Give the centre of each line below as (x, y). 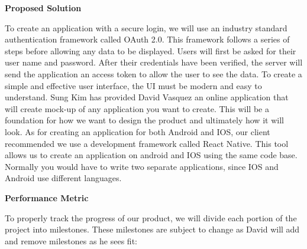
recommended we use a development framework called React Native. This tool (147, 143)
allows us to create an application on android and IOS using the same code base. (151, 155)
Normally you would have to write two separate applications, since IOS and (142, 166)
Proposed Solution (43, 8)
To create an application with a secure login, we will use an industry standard (146, 27)
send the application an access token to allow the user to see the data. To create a (153, 73)
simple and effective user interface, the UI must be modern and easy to (133, 85)
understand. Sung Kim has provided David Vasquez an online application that (147, 97)
